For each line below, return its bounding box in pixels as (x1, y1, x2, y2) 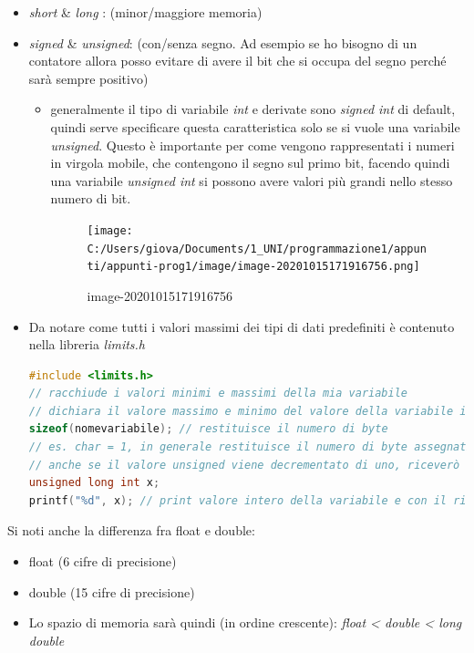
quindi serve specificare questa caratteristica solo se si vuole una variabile (50, 117, 460, 136)
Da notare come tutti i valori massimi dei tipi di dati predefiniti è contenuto (28, 316, 455, 336)
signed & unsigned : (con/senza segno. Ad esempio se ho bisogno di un (28, 33, 417, 52)
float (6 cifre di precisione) (28, 552, 177, 571)
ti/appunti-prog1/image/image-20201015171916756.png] (87, 260, 420, 274)
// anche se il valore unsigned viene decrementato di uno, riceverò (28, 458, 460, 472)
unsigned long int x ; (28, 476, 160, 490)
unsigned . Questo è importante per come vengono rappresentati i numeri (50, 135, 455, 154)
